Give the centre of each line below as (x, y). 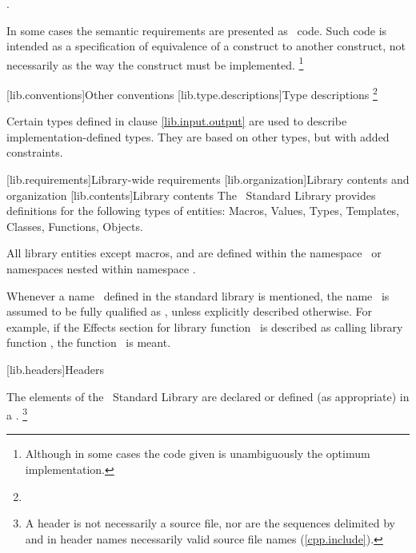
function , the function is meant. (89, 342)
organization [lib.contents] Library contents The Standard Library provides (191, 195)
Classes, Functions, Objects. (75, 226)
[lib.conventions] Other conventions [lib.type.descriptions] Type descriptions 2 (192, 93)
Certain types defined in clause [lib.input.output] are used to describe (177, 121)
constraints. (35, 152)
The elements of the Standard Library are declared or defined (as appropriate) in (208, 396)
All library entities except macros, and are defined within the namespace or (194, 253)
